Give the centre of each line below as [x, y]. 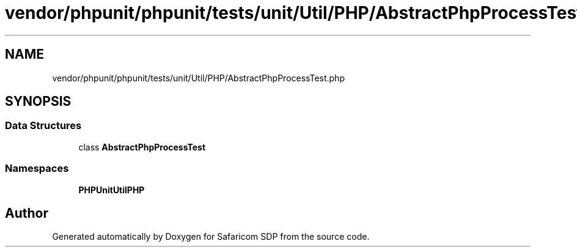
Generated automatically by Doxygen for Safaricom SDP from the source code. [211, 237]
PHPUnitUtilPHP [112, 190]
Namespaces [37, 169]
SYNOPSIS [38, 102]
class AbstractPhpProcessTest [142, 147]
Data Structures [43, 126]
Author [27, 213]
